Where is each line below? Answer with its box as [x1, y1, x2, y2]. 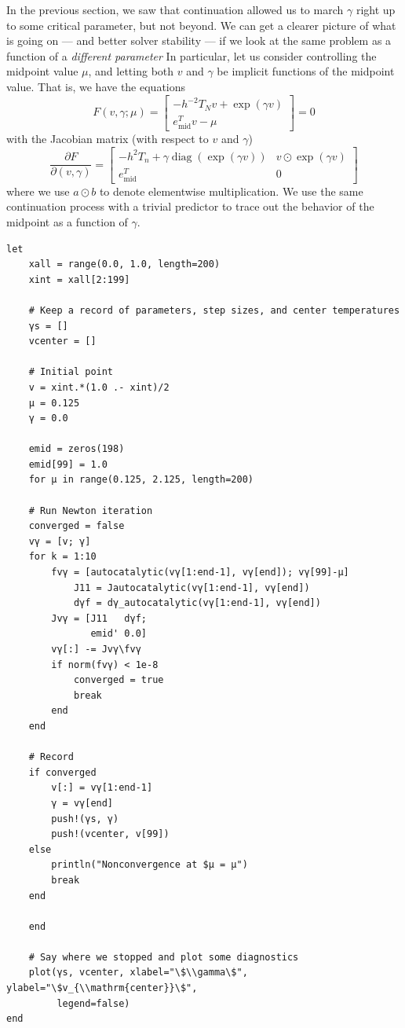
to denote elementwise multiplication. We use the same [99, 182, 363, 199]
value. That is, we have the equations [6, 78, 186, 94]
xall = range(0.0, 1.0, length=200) [28, 259, 221, 270]
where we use [6, 182, 70, 199]
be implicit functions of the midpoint [217, 63, 395, 79]
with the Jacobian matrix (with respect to [6, 130, 209, 147]
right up [356, 2, 396, 17]
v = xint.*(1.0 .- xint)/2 [28, 381, 170, 393]
